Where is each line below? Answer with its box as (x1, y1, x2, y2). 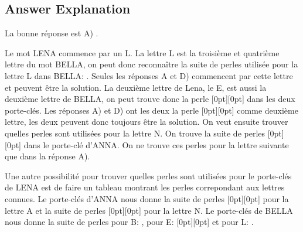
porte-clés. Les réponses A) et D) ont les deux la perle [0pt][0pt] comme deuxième (5, 104, 298, 116)
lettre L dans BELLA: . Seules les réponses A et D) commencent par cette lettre (5, 69, 293, 81)
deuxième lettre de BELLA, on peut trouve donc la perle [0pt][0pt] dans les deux (5, 93, 295, 105)
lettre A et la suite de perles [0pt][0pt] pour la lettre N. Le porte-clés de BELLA (5, 204, 293, 216)
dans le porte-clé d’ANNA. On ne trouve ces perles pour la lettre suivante (23, 138, 289, 151)
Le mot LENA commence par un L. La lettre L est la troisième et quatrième (5, 46, 280, 59)
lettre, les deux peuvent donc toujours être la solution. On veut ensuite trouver (5, 115, 288, 128)
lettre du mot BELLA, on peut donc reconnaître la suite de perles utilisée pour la (5, 58, 298, 70)
